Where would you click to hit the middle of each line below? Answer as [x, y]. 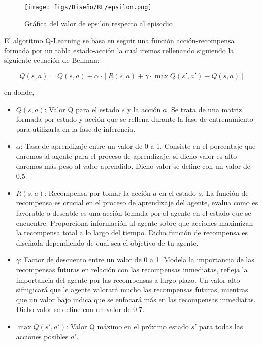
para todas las [221, 326]
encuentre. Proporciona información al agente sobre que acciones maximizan [135, 222]
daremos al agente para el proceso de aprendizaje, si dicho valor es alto [126, 156]
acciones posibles [42, 336]
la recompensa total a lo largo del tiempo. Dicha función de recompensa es [132, 233]
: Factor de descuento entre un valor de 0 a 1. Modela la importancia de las [137, 260]
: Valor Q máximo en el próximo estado [127, 326]
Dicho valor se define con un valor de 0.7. [80, 309]
